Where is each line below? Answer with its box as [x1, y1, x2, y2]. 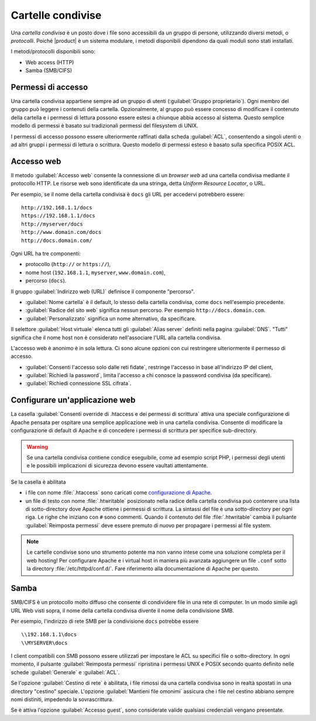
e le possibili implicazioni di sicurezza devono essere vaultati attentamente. [26, 462, 208, 469]
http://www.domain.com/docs [21, 229, 102, 236]
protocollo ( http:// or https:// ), [25, 261, 111, 268]
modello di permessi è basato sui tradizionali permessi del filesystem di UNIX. [11, 122, 198, 129]
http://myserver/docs [21, 220, 83, 227]
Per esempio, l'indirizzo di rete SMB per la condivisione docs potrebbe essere [11, 617, 199, 625]
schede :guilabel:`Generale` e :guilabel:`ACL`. [11, 668, 120, 675]
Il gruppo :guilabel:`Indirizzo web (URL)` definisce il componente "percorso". [11, 288, 195, 295]
